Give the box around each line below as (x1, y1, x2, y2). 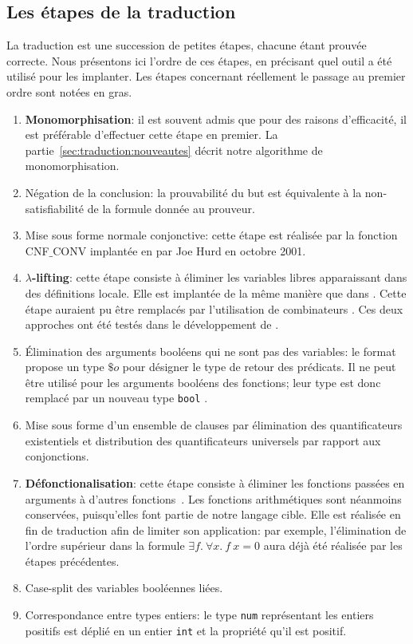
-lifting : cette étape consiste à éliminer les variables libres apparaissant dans (31, 269, 407, 286)
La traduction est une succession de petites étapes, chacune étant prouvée (6, 37, 367, 53)
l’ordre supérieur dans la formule (25, 537, 185, 554)
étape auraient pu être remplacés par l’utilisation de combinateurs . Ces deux (25, 300, 403, 317)
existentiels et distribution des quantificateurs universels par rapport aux (25, 432, 381, 448)
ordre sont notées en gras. (6, 83, 132, 100)
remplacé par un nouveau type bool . (25, 389, 208, 406)
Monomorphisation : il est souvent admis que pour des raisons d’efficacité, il (25, 110, 407, 127)
